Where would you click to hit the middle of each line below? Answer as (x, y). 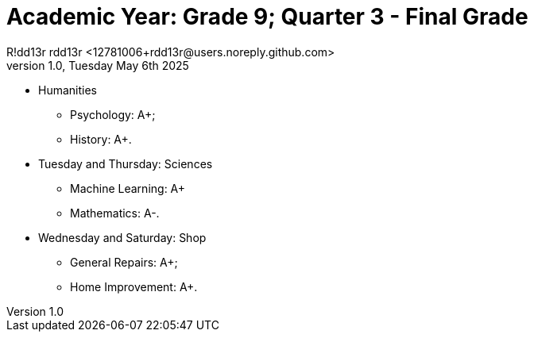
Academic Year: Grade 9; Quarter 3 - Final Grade (267, 17)
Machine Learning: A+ (128, 188)
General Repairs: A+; (124, 262)
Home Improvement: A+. (134, 286)
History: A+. (101, 139)
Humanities (68, 90)
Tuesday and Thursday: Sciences (126, 163)
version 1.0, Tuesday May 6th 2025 (98, 65)
